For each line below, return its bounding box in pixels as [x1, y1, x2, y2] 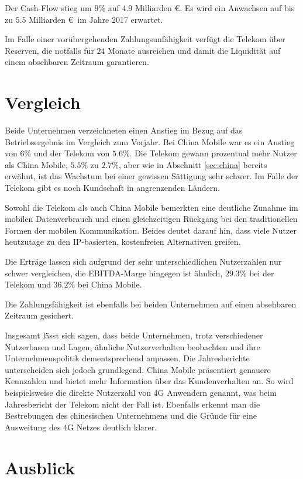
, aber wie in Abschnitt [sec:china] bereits [118, 158, 267, 170]
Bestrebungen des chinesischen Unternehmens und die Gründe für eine [5, 409, 257, 422]
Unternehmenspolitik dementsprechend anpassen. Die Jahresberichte [5, 352, 250, 364]
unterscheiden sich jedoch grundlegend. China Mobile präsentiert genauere [5, 363, 271, 375]
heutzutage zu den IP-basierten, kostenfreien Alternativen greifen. [5, 235, 241, 248]
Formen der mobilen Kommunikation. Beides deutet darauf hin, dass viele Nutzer [5, 224, 297, 236]
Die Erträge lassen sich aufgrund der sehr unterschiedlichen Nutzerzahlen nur [5, 255, 282, 268]
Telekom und [5, 278, 51, 290]
